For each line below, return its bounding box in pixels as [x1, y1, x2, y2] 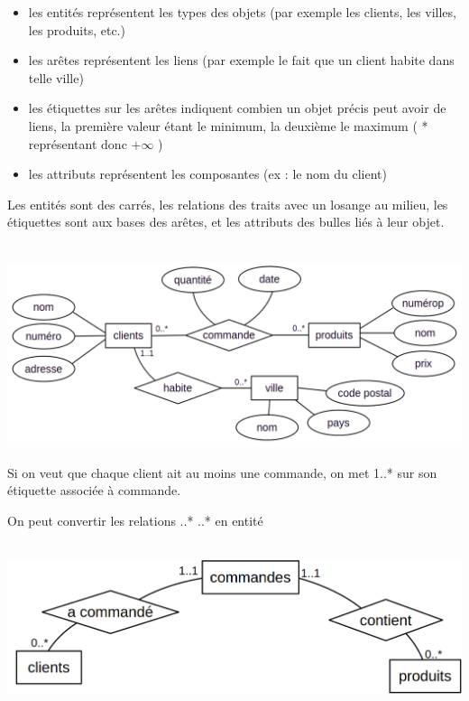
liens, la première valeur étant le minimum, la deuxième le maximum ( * [28, 116, 428, 135]
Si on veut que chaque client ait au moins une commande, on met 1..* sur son [7, 463, 437, 481]
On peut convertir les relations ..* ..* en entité [7, 511, 263, 530]
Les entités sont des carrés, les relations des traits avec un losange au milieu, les [7, 194, 448, 213]
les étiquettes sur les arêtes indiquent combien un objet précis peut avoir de [28, 98, 446, 117]
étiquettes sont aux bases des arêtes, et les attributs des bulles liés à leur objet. [7, 212, 445, 231]
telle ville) [28, 68, 84, 87]
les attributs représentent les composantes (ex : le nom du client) [28, 164, 387, 183]
